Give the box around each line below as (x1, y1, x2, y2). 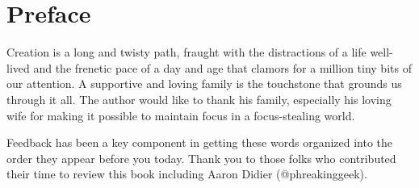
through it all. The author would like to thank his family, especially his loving (6, 90, 392, 107)
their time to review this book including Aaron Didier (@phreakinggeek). (6, 165, 367, 182)
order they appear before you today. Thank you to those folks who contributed (6, 149, 396, 166)
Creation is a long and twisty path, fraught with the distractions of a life (6, 44, 367, 61)
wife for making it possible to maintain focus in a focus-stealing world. (6, 107, 355, 123)
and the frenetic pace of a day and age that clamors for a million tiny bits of (33, 59, 412, 76)
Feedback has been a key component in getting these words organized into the (6, 134, 393, 151)
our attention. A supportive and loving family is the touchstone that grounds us (6, 75, 402, 92)
